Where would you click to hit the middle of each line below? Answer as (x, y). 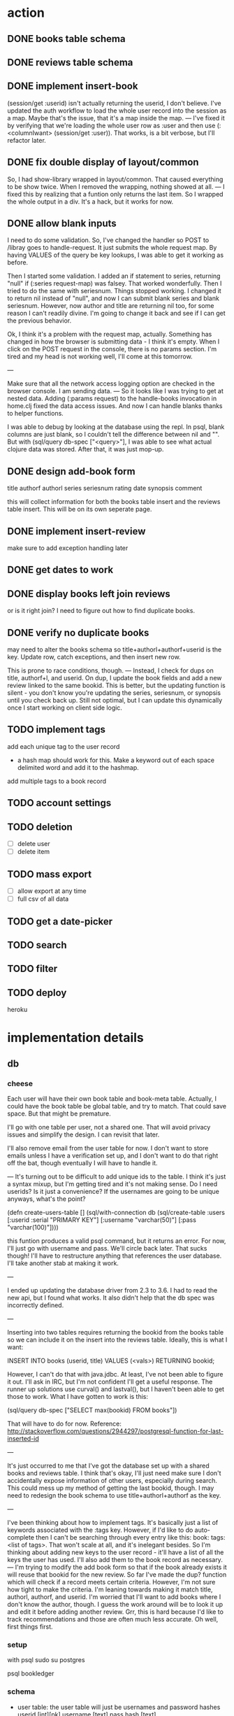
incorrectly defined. (36, 1305)
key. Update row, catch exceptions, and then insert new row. (94, 657)
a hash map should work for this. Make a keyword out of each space (116, 760)
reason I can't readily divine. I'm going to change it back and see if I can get (116, 314)
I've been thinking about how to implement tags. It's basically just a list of (113, 1522)
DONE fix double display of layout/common (103, 162)
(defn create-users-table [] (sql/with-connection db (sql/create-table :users (116, 1212)
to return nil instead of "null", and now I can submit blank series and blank (114, 298)
